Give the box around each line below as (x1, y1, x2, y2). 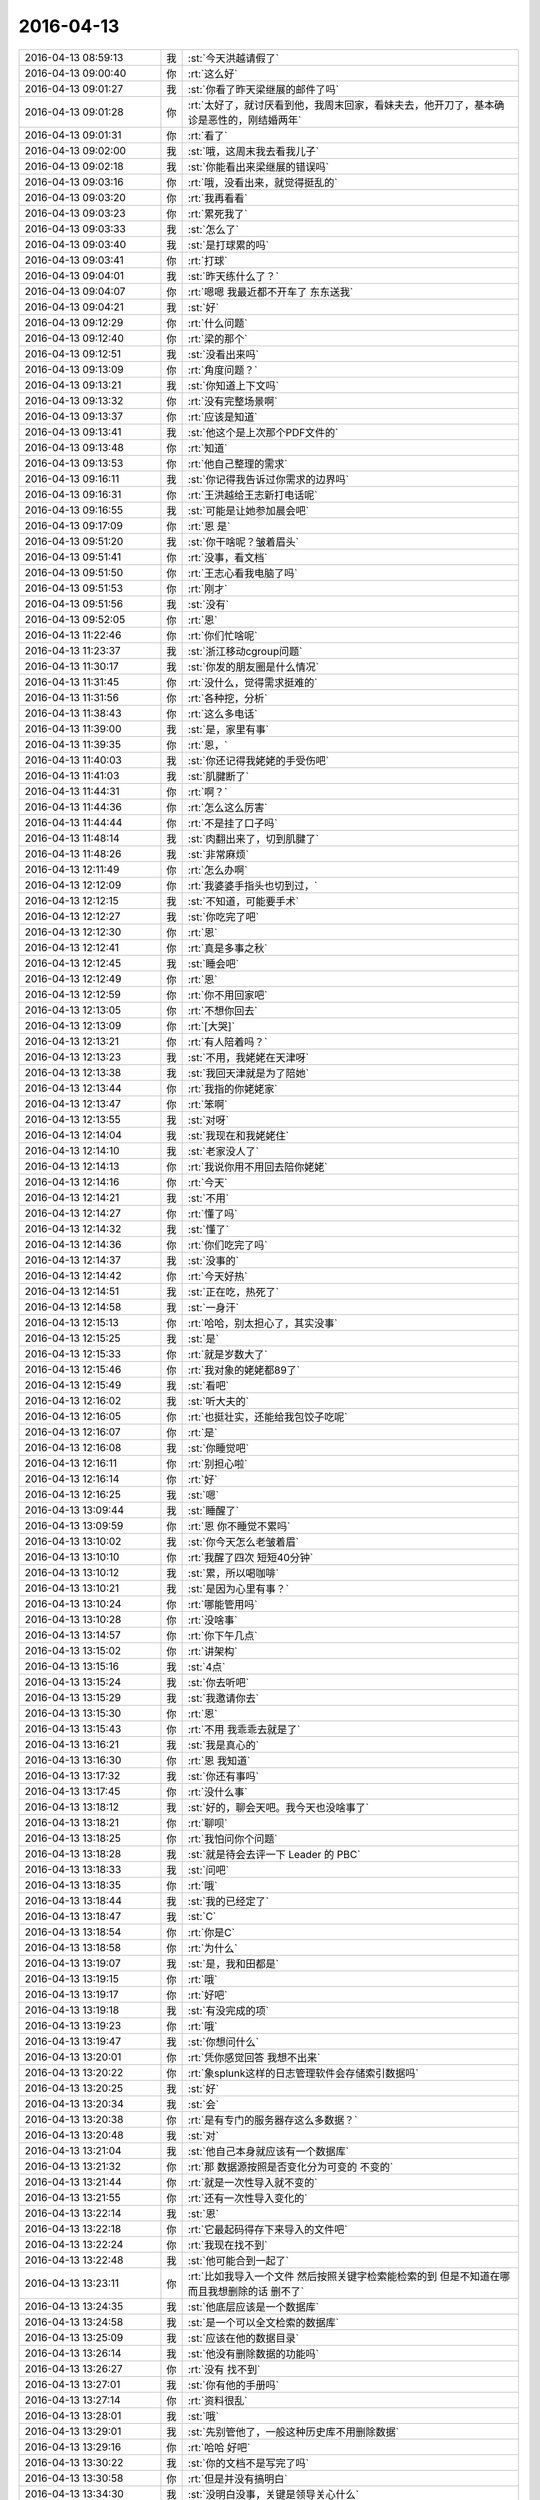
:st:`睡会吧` (187, 956, 240, 970)
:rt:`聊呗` (187, 1816, 228, 1830)
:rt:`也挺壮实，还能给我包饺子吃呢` (187, 1410, 348, 1424)
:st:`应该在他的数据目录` (187, 2331, 300, 2345)
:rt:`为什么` (187, 1941, 238, 1955)
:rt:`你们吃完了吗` (187, 1238, 268, 1252)
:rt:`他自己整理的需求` (187, 456, 288, 470)
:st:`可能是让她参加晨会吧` (187, 503, 310, 517)
